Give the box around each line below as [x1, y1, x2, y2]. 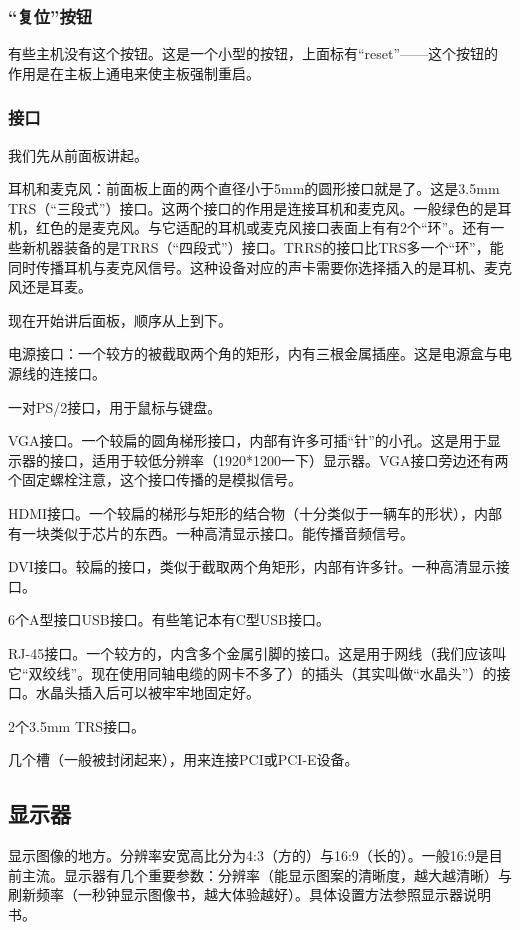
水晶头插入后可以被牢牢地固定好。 [35, 682, 260, 703]
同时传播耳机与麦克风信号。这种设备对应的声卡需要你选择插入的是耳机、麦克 [8, 256, 512, 277]
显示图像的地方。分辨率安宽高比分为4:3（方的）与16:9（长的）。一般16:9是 [8, 845, 489, 866]
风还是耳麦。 [8, 276, 92, 297]
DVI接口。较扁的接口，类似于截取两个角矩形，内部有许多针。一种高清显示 [8, 556, 496, 577]
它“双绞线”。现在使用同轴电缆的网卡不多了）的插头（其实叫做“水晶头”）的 [8, 662, 497, 683]
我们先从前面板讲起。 [8, 144, 148, 165]
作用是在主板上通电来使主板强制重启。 [8, 62, 260, 83]
